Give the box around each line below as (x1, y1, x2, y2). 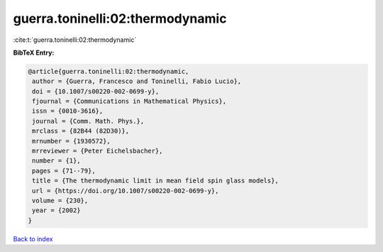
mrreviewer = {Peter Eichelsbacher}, (32, 147, 163, 155)
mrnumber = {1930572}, (32, 137, 111, 145)
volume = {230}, (32, 197, 89, 204)
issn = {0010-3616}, (32, 107, 104, 115)
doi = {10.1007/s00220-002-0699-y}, (32, 87, 160, 95)
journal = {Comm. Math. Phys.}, (32, 117, 145, 125)
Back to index (13, 234, 53, 243)
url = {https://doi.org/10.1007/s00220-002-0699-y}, (32, 187, 219, 195)
